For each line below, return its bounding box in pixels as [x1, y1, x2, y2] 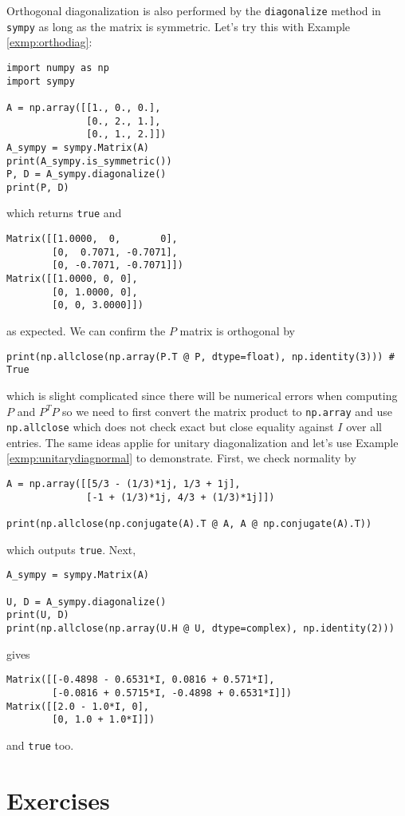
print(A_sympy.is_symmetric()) [6, 155, 172, 167]
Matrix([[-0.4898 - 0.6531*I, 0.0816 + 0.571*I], [6, 674, 275, 686]
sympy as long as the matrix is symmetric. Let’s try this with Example [6, 18, 351, 34]
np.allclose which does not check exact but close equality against [6, 418, 334, 435]
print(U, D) [6, 609, 69, 621]
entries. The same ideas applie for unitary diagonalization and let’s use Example [6, 434, 399, 450]
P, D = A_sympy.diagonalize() [6, 168, 167, 180]
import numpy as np [6, 61, 109, 73]
